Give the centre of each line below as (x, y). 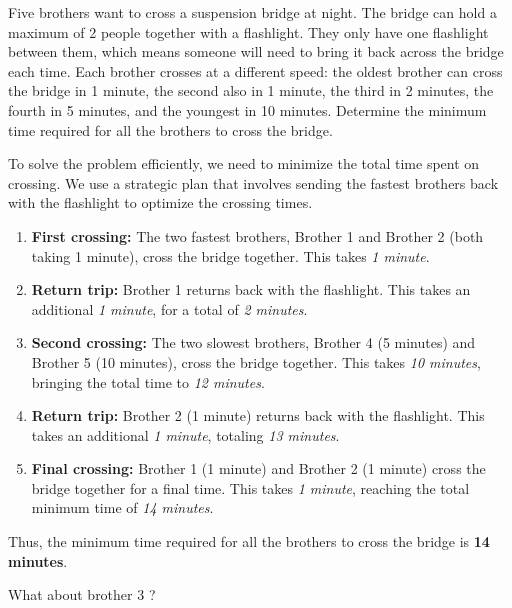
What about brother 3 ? (82, 594)
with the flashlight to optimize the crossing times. (160, 202)
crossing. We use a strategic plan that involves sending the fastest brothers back (253, 182)
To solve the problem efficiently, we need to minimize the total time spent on (244, 163)
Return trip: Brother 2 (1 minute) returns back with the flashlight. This (258, 415)
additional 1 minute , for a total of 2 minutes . (169, 308)
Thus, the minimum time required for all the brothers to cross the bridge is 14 (249, 541)
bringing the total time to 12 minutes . (148, 381)
